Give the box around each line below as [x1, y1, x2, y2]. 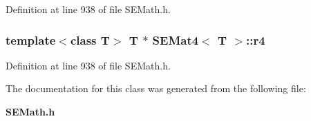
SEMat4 [152, 31, 199, 48]
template [6, 31, 56, 48]
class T [70, 31, 110, 48]
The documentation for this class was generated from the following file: [6, 81, 306, 96]
